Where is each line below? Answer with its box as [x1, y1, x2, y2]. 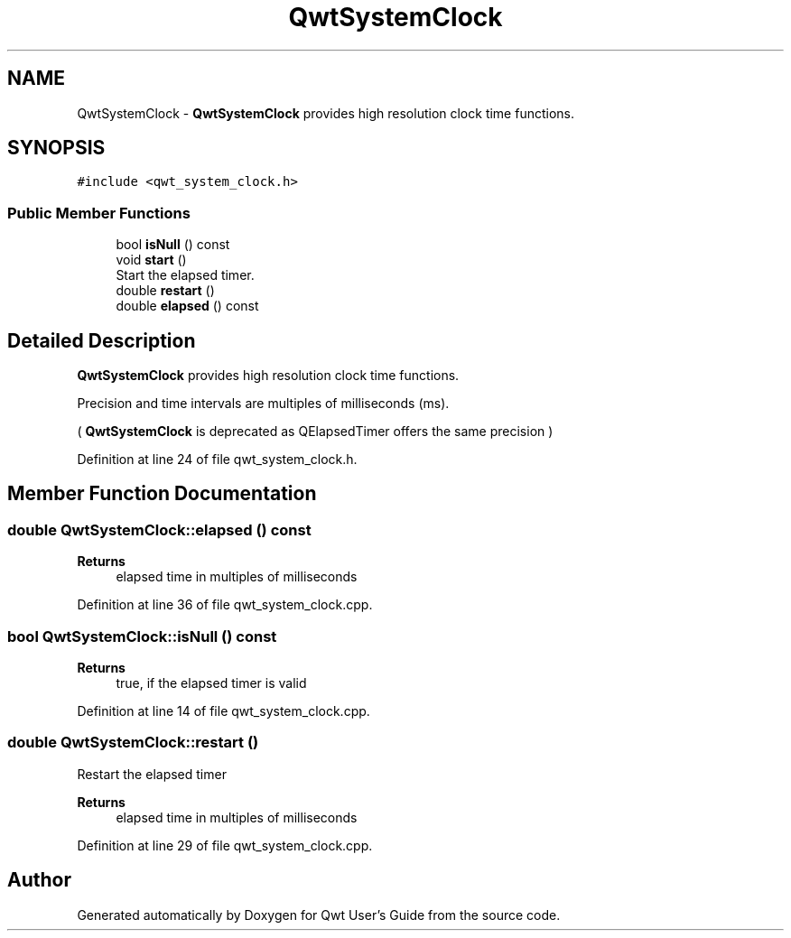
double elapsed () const [116, 298, 259, 314]
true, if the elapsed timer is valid [116, 675, 307, 691]
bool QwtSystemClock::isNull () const [7, 627, 277, 645]
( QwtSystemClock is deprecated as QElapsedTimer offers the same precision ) [77, 423, 554, 440]
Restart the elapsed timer [77, 766, 227, 782]
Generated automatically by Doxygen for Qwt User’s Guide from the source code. [77, 906, 561, 923]
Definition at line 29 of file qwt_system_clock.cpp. [77, 837, 373, 853]
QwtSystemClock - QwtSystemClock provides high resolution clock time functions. [77, 105, 575, 121]
